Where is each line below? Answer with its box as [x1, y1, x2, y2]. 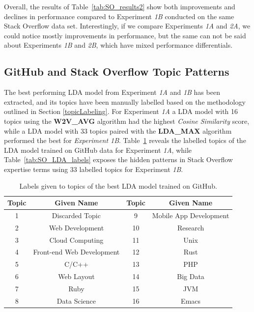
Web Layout [58, 271, 95, 282]
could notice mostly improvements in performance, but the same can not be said [4, 30, 246, 40]
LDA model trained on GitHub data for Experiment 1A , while [4, 144, 192, 155]
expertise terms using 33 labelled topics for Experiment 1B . [4, 164, 183, 174]
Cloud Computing [49, 234, 104, 245]
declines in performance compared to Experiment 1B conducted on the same [4, 11, 234, 21]
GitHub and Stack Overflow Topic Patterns [4, 64, 229, 79]
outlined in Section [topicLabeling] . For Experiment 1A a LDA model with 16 [4, 106, 238, 116]
